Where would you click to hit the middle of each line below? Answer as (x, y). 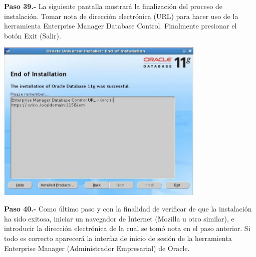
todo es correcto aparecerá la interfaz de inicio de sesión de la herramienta (118, 238)
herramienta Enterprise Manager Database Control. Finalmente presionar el (120, 26)
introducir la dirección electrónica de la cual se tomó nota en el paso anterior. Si (127, 228)
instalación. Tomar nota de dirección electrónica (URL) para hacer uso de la (121, 16)
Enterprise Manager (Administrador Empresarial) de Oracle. (97, 248)
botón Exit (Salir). (33, 35)
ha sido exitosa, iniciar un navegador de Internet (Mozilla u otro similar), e (119, 218)
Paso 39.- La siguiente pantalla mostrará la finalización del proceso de (113, 6)
